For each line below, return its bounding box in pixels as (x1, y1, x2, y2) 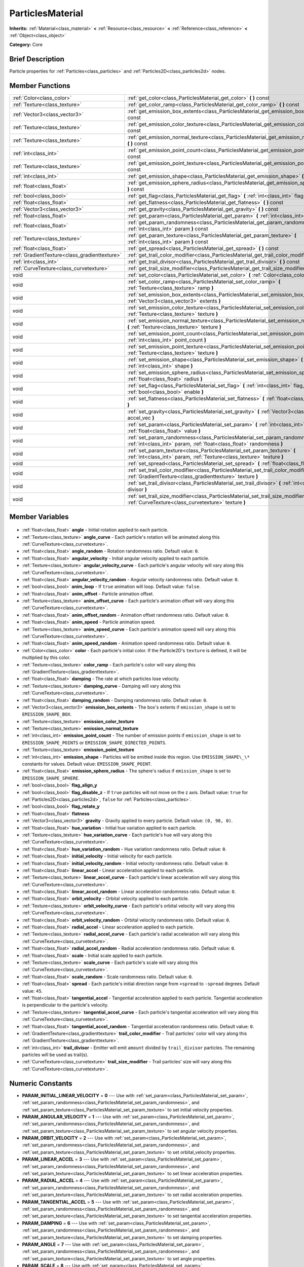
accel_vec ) (127, 415, 155, 422)
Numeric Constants (9, 1079, 73, 1088)
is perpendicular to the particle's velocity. (22, 1002, 109, 1008)
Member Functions (9, 82, 70, 90)
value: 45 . (22, 988, 43, 994)
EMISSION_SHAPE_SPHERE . (22, 775, 80, 781)
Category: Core (9, 42, 43, 48)
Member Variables (9, 512, 69, 521)
